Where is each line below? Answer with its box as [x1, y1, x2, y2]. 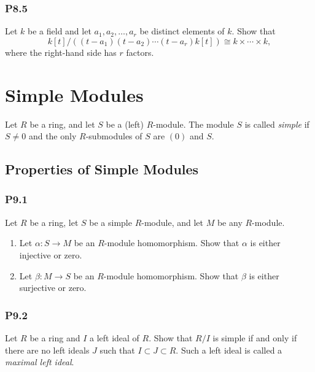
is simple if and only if [212, 331, 297, 344]
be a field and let [28, 25, 91, 37]
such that [99, 343, 135, 356]
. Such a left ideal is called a [176, 343, 282, 356]
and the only [28, 130, 77, 142]
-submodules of [85, 130, 142, 142]
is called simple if [244, 117, 309, 130]
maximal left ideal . [5, 355, 74, 368]
